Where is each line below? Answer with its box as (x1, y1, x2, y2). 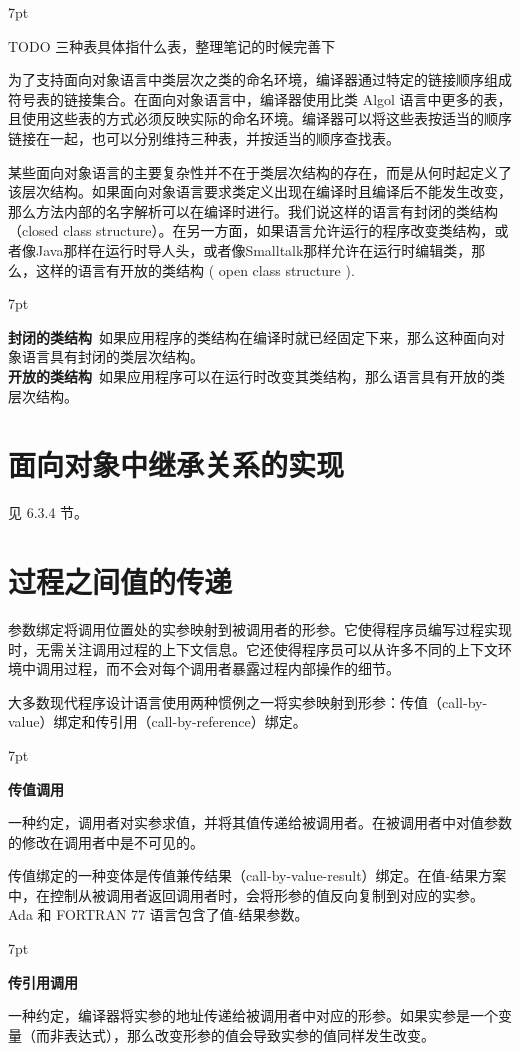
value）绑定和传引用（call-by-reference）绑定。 (8, 711, 307, 732)
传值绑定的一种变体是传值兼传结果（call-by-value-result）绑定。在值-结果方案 (8, 865, 507, 886)
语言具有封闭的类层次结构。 (21, 346, 204, 367)
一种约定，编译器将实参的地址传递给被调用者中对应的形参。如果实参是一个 (8, 1005, 498, 1026)
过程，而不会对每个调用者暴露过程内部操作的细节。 (63, 658, 400, 679)
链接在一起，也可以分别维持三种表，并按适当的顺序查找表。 (8, 127, 400, 148)
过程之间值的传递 (8, 561, 233, 601)
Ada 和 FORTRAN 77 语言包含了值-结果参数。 (8, 904, 309, 925)
